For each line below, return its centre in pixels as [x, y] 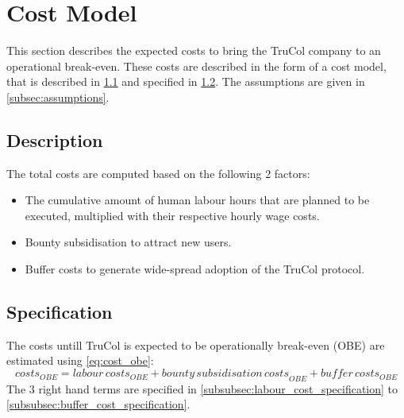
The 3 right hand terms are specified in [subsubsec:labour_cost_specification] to [202, 388]
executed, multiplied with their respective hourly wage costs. [172, 215]
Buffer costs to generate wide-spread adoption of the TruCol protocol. [195, 269]
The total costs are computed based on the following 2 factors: [158, 173]
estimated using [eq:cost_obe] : [80, 360]
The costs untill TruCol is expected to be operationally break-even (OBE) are [196, 344]
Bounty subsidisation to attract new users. [128, 242]
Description [55, 139]
